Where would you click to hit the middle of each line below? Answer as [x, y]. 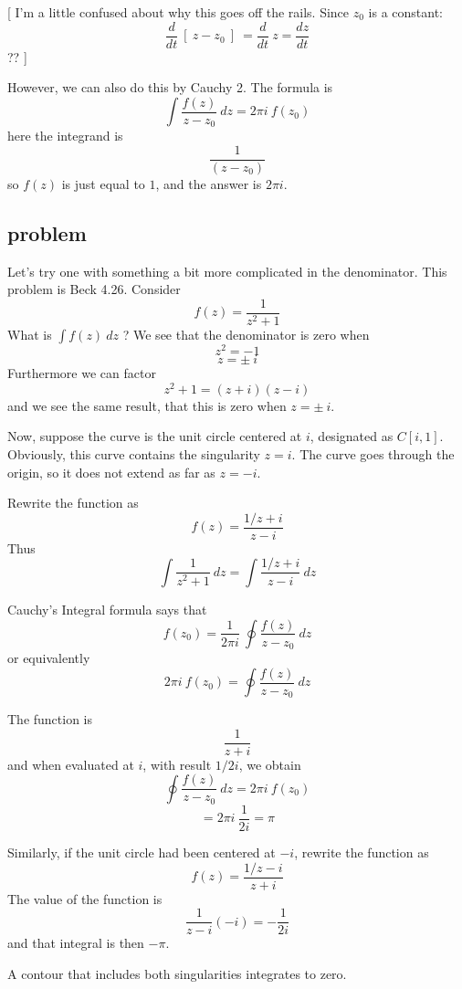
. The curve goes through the [373, 454]
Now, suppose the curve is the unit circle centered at [155, 436]
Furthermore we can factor [82, 373]
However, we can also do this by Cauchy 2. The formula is [170, 87]
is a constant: [406, 12]
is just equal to [103, 184]
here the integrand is [65, 136]
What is [30, 335]
